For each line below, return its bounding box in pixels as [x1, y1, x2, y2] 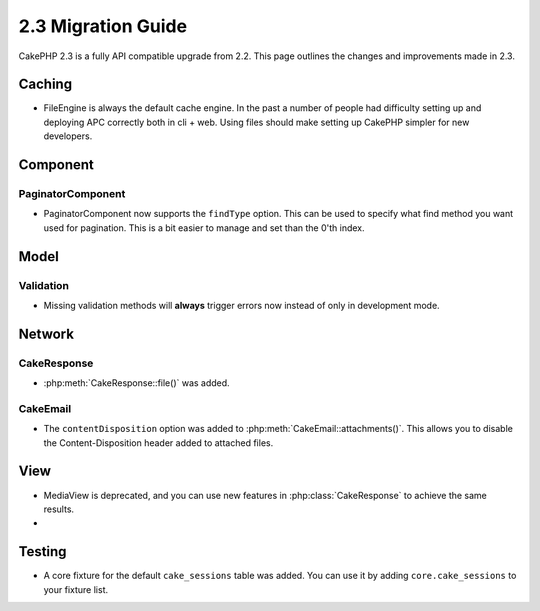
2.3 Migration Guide [18, 15, 188, 37]
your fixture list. [43, 583, 109, 595]
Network [18, 325, 75, 342]
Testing [18, 543, 67, 560]
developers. [43, 130, 93, 142]
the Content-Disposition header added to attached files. [43, 436, 274, 449]
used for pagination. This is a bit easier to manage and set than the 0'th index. [43, 221, 365, 234]
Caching [18, 76, 73, 93]
